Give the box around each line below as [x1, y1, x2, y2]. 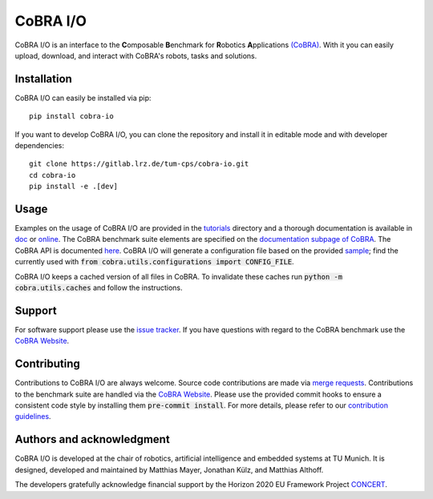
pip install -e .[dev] [29, 182, 119, 191]
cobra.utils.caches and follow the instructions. [14, 283, 183, 292]
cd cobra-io [29, 171, 76, 179]
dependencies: [14, 141, 64, 151]
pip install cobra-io [29, 112, 114, 121]
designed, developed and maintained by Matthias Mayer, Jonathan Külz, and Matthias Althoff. [14, 465, 324, 474]
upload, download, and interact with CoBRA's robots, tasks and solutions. [14, 50, 257, 60]
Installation [14, 72, 72, 86]
